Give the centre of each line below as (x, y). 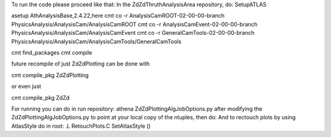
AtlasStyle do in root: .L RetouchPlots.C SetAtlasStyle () (81, 126)
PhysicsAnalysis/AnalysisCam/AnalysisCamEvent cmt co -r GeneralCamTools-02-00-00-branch (133, 33)
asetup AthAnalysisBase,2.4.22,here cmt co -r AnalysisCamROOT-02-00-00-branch (118, 16)
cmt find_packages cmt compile (52, 53)
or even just (26, 86)
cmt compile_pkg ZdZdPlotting (50, 75)
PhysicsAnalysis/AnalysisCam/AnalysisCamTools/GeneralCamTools (97, 41)
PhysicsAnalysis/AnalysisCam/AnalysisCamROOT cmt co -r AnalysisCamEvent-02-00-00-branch (134, 24)
